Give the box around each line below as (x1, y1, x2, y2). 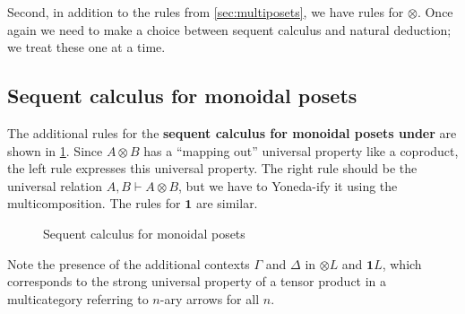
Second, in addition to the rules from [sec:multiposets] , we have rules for (7, 3, 404, 21)
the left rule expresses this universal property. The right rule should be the (7, 159, 418, 178)
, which (382, 254, 422, 273)
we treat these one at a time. (7, 38, 166, 57)
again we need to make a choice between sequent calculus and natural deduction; (7, 20, 452, 39)
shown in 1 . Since (7, 141, 103, 160)
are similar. (195, 194, 258, 213)
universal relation (7, 176, 102, 195)
